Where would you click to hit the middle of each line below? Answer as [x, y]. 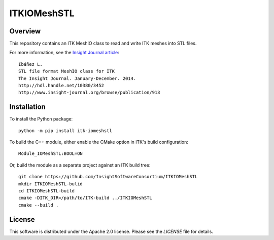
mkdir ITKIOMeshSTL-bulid [51, 184]
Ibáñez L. [30, 64]
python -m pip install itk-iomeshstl [65, 131]
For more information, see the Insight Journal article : [64, 53]
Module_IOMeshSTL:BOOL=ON [51, 154]
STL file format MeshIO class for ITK [67, 71]
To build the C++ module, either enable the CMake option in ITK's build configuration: [99, 142]
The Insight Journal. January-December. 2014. [77, 78]
